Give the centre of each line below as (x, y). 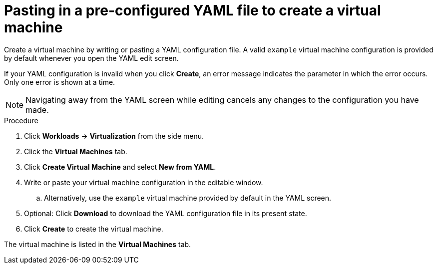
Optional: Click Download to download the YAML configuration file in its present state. (166, 213)
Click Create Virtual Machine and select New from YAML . (120, 167)
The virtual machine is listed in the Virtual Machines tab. (98, 244)
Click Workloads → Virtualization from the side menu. (114, 136)
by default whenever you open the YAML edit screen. (91, 58)
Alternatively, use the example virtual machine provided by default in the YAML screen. (188, 198)
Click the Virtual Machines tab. (76, 151)
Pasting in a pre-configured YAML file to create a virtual (193, 10)
